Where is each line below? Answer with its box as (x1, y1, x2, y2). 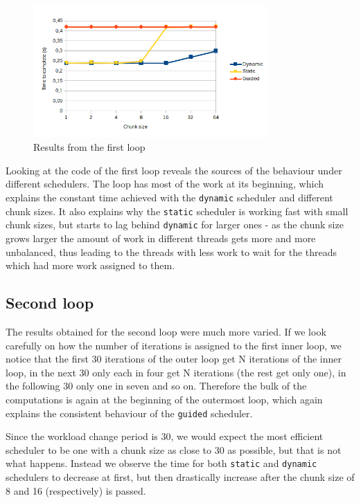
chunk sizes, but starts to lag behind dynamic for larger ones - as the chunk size (6, 217, 344, 232)
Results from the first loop (33, 140, 146, 154)
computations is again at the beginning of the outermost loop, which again (6, 392, 323, 406)
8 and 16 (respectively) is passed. (6, 483, 146, 497)
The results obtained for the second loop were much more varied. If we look (6, 324, 326, 338)
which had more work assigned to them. (6, 258, 175, 273)
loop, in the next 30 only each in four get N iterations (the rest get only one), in (6, 365, 346, 379)
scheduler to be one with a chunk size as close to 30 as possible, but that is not (6, 442, 342, 457)
